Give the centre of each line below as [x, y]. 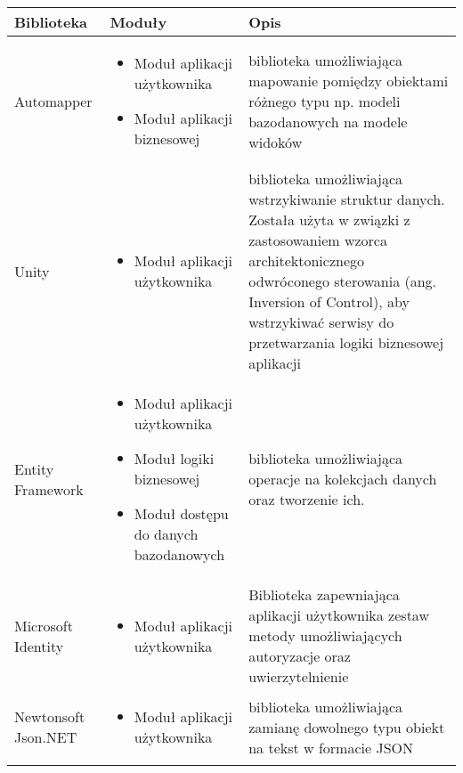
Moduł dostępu [181, 513]
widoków [276, 142]
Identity [39, 646]
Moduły [138, 22]
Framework [49, 489]
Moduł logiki [174, 458]
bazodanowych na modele [328, 121]
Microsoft [44, 625]
